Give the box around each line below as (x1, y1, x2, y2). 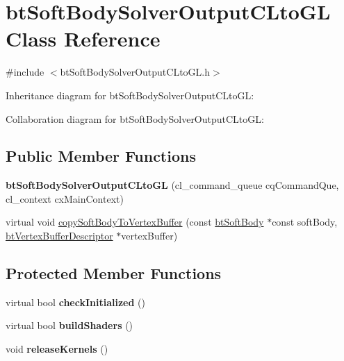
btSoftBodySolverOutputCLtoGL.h (60, 65, 211, 79)
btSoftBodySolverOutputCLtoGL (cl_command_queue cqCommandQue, (6, 178, 339, 192)
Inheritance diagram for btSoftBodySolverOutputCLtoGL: (6, 87, 254, 102)
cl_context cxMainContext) (6, 191, 124, 205)
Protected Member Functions (6, 262, 222, 284)
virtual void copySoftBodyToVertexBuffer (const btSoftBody (6, 215, 264, 229)
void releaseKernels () (6, 342, 108, 356)
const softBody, (272, 215, 338, 229)
